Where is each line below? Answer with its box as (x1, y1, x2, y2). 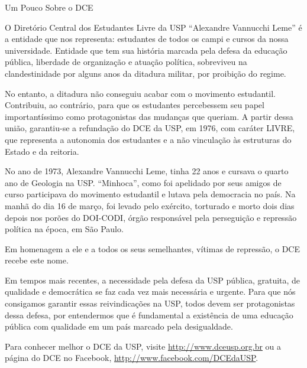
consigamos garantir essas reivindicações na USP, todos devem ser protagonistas (5, 297, 295, 310)
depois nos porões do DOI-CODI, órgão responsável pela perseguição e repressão (5, 211, 297, 223)
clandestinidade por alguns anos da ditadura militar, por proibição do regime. (5, 67, 286, 79)
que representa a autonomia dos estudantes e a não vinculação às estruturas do (5, 133, 292, 145)
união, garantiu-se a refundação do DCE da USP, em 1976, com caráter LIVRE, (5, 122, 295, 134)
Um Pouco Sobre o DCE (5, 1, 93, 13)
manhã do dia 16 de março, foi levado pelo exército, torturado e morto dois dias (5, 199, 295, 211)
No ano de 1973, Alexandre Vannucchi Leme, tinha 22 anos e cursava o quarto (5, 165, 289, 177)
